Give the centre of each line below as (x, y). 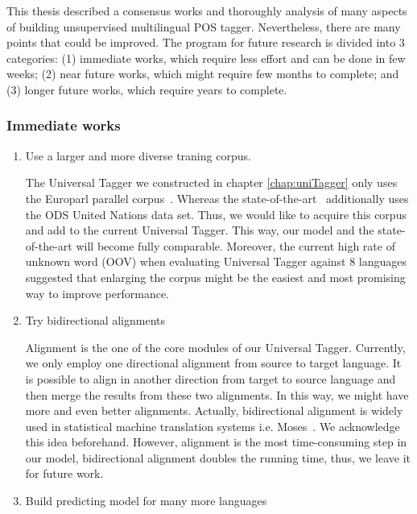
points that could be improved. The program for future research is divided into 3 (206, 42)
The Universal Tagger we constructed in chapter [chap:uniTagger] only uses (211, 182)
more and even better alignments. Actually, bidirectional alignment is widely (214, 410)
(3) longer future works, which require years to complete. (147, 89)
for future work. (64, 473)
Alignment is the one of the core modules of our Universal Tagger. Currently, (215, 347)
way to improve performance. (97, 293)
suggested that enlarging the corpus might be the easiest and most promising (215, 277)
